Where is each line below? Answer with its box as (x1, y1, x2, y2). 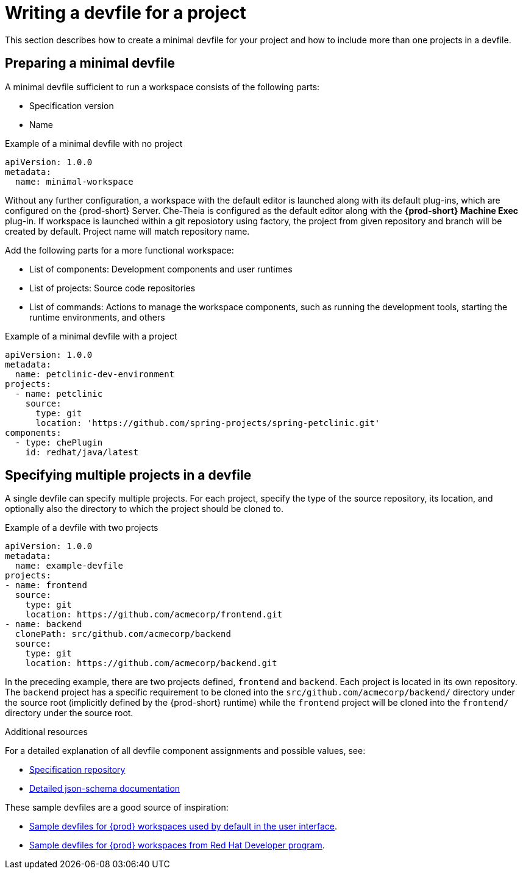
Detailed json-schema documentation (29, 783, 180, 794)
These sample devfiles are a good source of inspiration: (5, 802, 229, 813)
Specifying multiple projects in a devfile (5, 467, 252, 483)
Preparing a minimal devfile (5, 55, 175, 71)
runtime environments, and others (29, 311, 165, 322)
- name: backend (5, 619, 82, 630)
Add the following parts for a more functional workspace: (5, 244, 234, 255)
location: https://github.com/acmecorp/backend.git (25, 658, 277, 669)
